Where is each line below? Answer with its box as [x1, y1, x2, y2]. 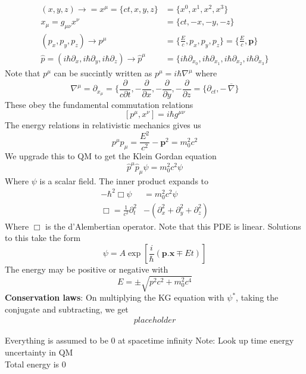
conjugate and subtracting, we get [5, 302, 129, 315]
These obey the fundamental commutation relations [5, 98, 193, 110]
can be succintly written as [54, 67, 152, 79]
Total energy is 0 [5, 357, 66, 370]
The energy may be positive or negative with [5, 263, 168, 276]
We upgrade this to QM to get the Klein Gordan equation [5, 150, 217, 162]
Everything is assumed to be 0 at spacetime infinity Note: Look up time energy [5, 334, 294, 347]
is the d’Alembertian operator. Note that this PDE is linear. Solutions [45, 220, 301, 232]
